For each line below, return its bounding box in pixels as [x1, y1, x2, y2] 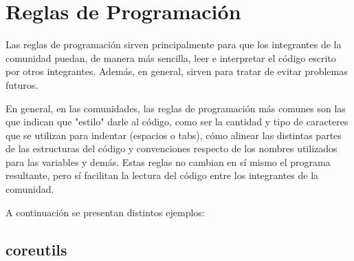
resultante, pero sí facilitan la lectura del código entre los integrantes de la [5, 168, 319, 182]
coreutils [5, 238, 67, 260]
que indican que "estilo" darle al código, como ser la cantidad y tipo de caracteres [5, 114, 349, 129]
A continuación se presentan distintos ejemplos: [5, 205, 205, 219]
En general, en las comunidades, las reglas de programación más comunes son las [5, 101, 346, 115]
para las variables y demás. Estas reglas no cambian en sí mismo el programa [5, 154, 331, 169]
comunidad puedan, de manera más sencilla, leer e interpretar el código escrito [5, 50, 336, 65]
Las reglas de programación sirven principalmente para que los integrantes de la [5, 37, 342, 52]
